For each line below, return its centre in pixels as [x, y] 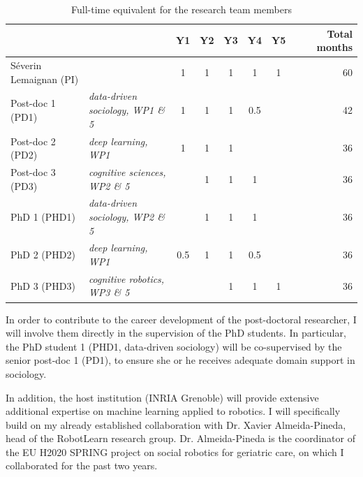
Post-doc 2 [33, 141]
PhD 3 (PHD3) [43, 285]
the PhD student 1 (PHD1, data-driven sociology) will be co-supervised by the [174, 346]
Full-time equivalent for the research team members [181, 9]
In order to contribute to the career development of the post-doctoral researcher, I [181, 319]
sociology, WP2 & [126, 216]
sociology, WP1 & [126, 110]
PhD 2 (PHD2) [43, 255]
